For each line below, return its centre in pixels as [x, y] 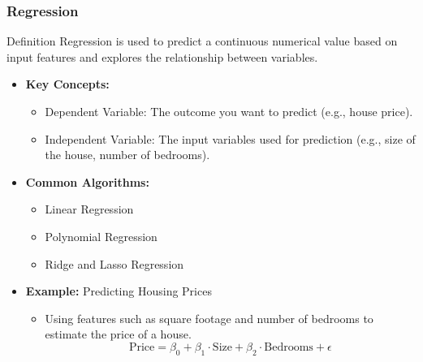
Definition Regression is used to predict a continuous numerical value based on [202, 41]
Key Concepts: [67, 84]
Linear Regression [89, 209]
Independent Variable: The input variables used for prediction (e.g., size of [230, 138]
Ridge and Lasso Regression [114, 263]
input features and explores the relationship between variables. [162, 56]
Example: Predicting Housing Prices [119, 291]
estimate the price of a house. [118, 334]
